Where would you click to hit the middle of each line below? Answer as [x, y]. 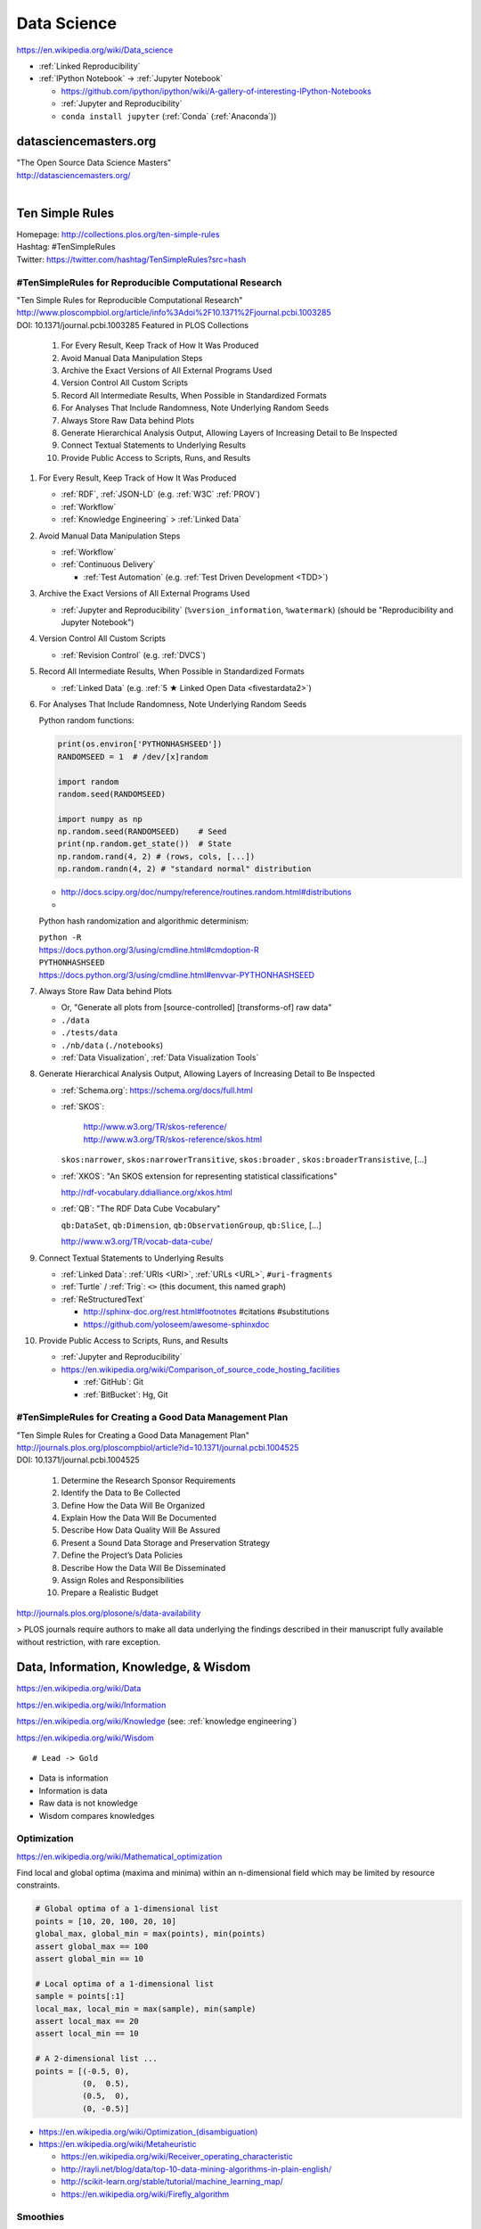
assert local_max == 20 [87, 2021]
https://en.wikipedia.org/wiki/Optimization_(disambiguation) [148, 2132]
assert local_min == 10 [87, 2034]
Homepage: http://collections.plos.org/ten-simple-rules [118, 234]
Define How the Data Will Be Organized [133, 1505]
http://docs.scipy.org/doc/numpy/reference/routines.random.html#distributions [206, 892]
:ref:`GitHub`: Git [114, 1382]
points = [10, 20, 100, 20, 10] [106, 1921]
